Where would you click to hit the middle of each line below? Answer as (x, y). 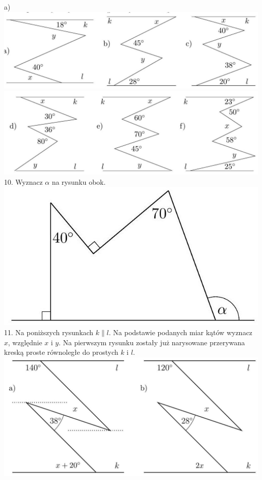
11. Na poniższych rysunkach (49, 332)
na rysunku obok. (79, 181)
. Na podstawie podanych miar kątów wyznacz (181, 332)
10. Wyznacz (23, 181)
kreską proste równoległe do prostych (61, 352)
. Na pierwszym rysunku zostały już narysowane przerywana (152, 342)
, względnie (25, 342)
